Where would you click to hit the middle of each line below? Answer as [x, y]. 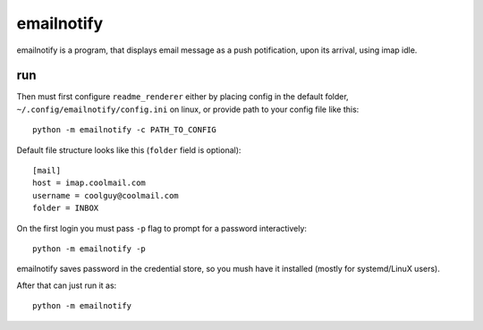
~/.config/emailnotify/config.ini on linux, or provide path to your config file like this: [188, 109]
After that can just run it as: [67, 285]
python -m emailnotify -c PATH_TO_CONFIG [124, 130]
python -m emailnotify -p [89, 249]
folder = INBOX [66, 208]
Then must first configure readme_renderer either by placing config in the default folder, [182, 97]
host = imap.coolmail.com [89, 183]
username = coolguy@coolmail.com [106, 195]
